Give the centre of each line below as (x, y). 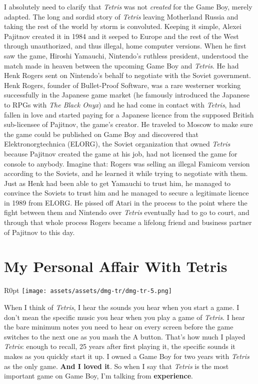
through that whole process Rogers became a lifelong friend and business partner (128, 222)
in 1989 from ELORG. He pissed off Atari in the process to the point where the (126, 202)
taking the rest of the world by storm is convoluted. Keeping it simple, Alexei (123, 26)
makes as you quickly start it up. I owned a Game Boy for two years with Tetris (127, 356)
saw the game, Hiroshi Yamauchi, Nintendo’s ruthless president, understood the (126, 55)
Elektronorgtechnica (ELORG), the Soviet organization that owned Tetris (117, 144)
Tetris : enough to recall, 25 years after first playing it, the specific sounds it (120, 346)
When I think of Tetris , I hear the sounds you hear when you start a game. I (122, 307)
